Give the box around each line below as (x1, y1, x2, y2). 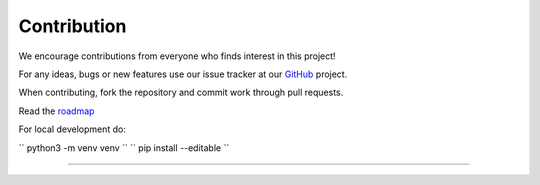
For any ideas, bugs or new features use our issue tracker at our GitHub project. (18, 68, 348, 80)
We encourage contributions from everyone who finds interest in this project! (18, 50, 336, 62)
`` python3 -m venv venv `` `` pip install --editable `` (18, 141, 230, 154)
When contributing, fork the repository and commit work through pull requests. (18, 86, 344, 99)
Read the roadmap (18, 105, 95, 117)
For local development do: (18, 123, 127, 135)
